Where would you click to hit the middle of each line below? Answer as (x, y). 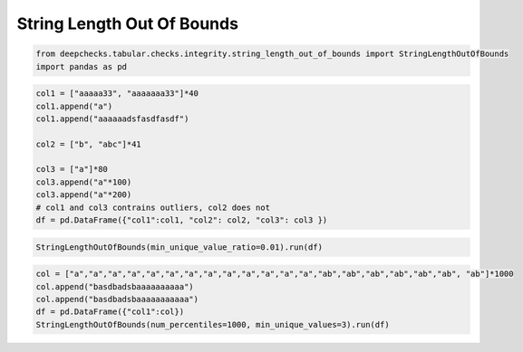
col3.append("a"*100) (84, 182)
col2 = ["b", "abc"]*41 (89, 144)
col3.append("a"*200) (84, 195)
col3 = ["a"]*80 (72, 169)
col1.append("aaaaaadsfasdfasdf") (112, 119)
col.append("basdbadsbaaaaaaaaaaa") (117, 299)
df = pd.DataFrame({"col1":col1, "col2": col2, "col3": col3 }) (182, 220)
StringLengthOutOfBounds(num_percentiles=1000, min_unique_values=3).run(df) (213, 324)
